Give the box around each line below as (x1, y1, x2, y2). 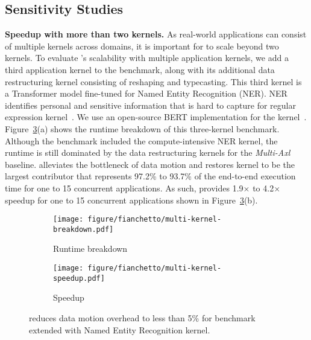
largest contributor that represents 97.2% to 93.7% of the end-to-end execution (5, 170, 296, 182)
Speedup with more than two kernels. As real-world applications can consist (5, 28, 307, 40)
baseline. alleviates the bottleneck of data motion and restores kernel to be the (5, 158, 295, 170)
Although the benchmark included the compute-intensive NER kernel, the (5, 134, 278, 147)
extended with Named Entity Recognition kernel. (29, 323, 210, 336)
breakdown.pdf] (53, 225, 114, 234)
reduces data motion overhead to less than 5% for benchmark (29, 311, 256, 324)
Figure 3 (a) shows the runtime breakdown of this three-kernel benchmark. (5, 122, 280, 135)
